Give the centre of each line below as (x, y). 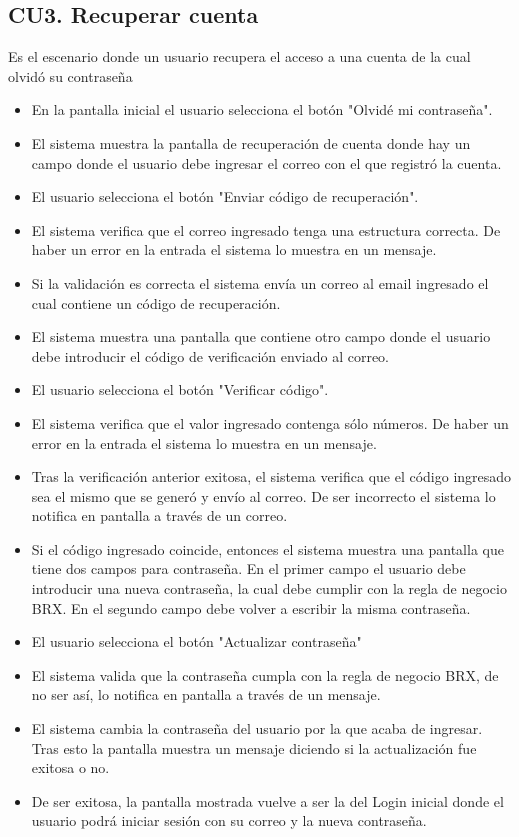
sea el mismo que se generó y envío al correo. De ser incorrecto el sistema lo (263, 495)
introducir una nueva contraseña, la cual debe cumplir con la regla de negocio (269, 588)
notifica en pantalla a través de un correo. (159, 515)
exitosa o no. (70, 767)
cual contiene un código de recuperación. (156, 302)
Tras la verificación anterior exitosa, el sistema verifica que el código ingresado (271, 476)
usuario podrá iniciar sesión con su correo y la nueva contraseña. (229, 820)
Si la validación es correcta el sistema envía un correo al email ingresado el (260, 282)
